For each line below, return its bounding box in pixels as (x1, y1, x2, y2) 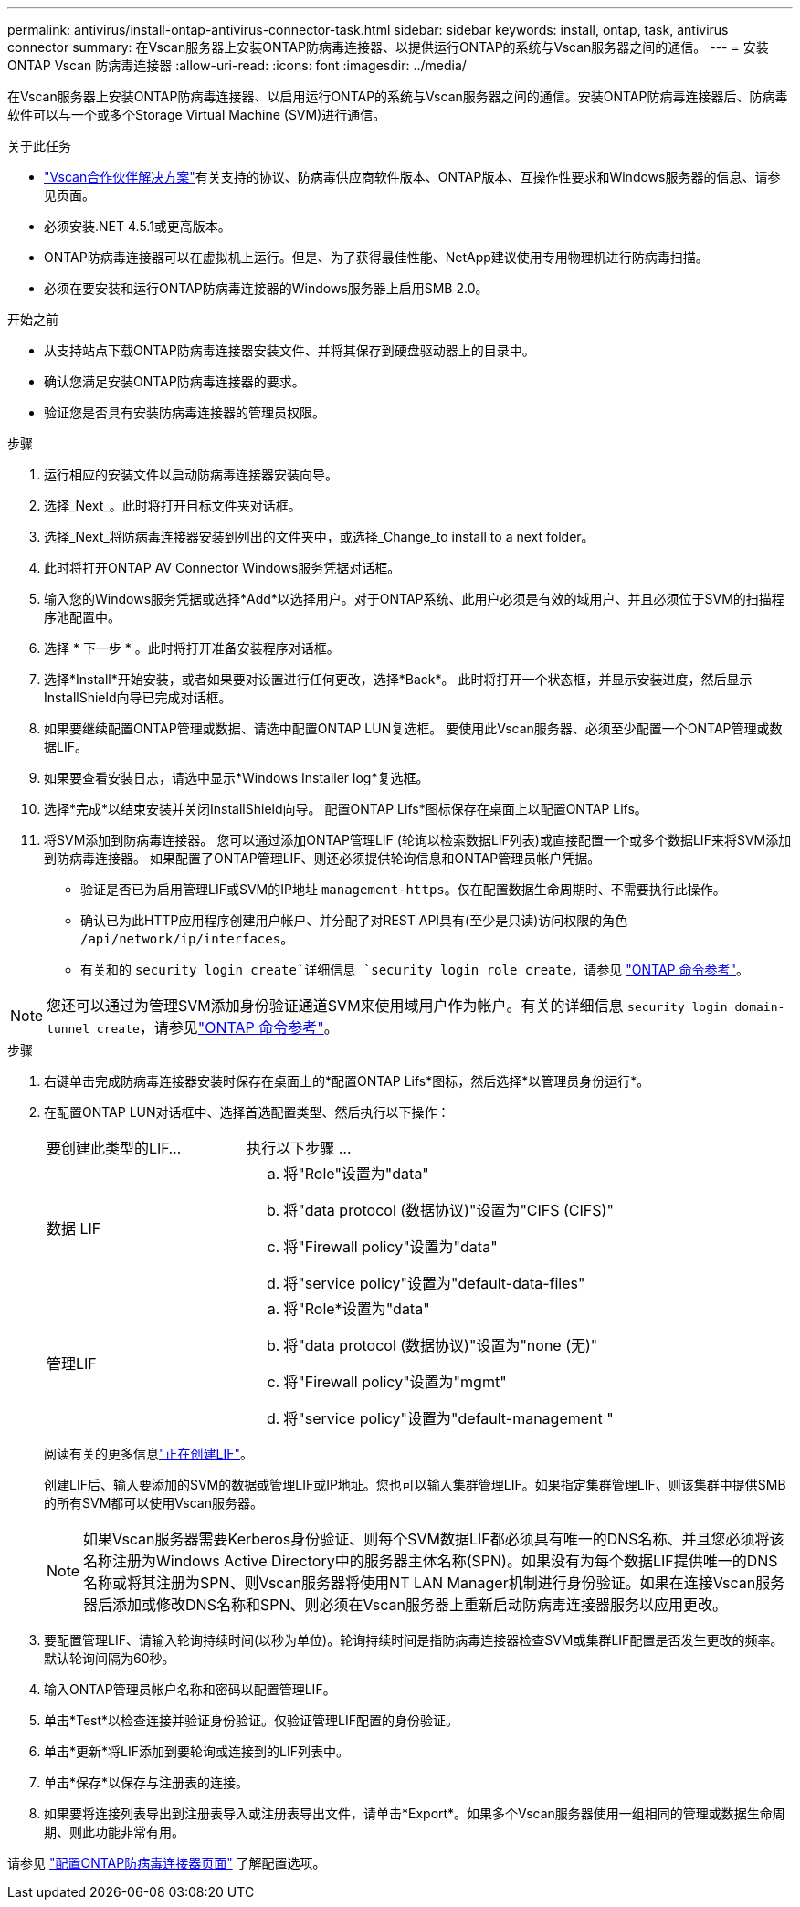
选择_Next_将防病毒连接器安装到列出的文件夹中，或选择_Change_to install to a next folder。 (44, 529, 595, 544)
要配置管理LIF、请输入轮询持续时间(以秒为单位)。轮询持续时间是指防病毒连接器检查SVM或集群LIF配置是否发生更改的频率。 (44, 1632, 784, 1648)
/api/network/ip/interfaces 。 (80, 931, 294, 946)
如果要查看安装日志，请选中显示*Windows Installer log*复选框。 (44, 770, 429, 785)
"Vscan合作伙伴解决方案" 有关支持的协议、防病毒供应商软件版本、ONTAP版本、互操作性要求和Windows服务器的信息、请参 (44, 169, 781, 184)
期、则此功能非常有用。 (44, 1824, 184, 1839)
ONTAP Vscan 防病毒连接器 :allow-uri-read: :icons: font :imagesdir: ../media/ (7, 58, 467, 73)
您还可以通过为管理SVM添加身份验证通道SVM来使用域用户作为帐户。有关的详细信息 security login (47, 996, 728, 1015)
